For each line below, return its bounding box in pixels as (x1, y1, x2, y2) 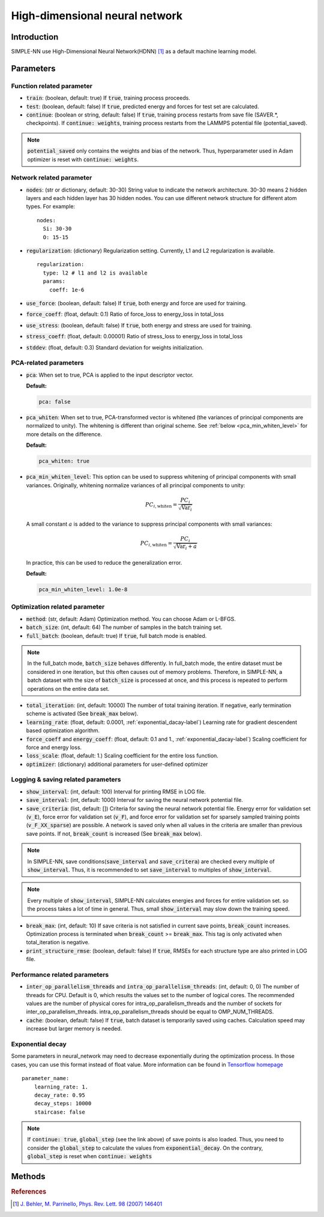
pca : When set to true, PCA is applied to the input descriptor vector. (26, 371, 194, 378)
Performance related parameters (11, 970, 109, 979)
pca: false (38, 398, 71, 405)
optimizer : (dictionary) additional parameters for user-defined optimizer (26, 760, 208, 768)
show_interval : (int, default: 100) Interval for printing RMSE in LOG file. (26, 788, 206, 795)
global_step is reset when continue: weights (27, 1153, 152, 1160)
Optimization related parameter (11, 602, 105, 611)
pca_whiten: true (38, 458, 90, 465)
